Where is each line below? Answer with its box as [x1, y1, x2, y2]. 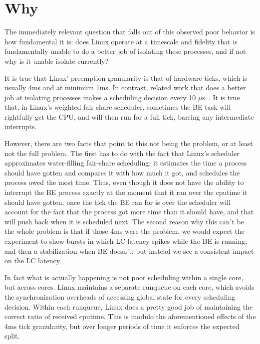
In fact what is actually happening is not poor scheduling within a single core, [4, 272, 244, 282]
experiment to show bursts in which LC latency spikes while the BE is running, [4, 236, 248, 246]
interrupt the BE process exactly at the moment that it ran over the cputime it [4, 187, 248, 197]
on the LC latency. [4, 255, 61, 266]
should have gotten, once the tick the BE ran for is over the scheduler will [4, 196, 231, 207]
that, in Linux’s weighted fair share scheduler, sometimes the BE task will [4, 102, 231, 112]
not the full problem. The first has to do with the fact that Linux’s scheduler [4, 148, 240, 158]
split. [4, 331, 20, 341]
